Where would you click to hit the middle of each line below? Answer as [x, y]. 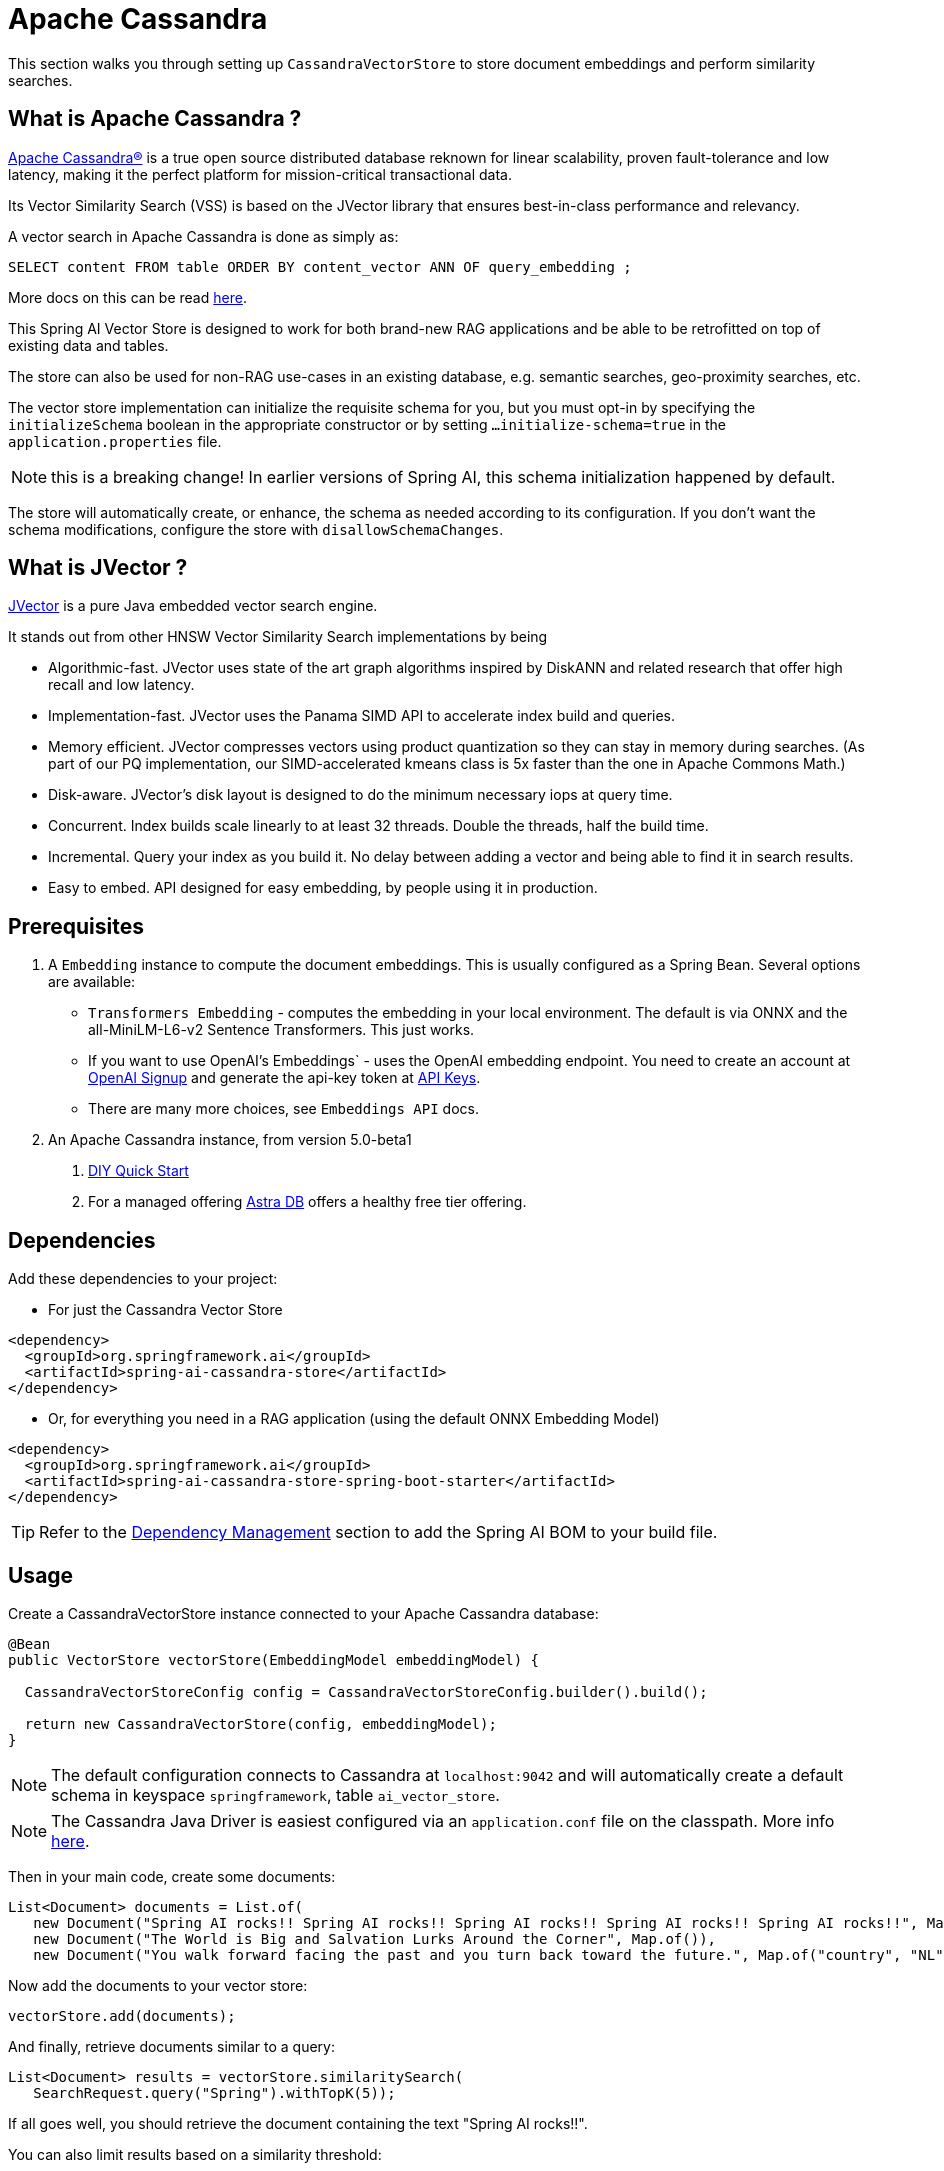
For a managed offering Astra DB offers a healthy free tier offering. [307, 1202]
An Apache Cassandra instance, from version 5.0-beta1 [230, 1140]
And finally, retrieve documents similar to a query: [171, 2046]
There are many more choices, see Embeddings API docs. [283, 1109]
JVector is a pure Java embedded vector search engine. [193, 606]
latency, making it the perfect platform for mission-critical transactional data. [260, 174]
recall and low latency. [121, 685]
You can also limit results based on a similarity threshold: [195, 2154]
